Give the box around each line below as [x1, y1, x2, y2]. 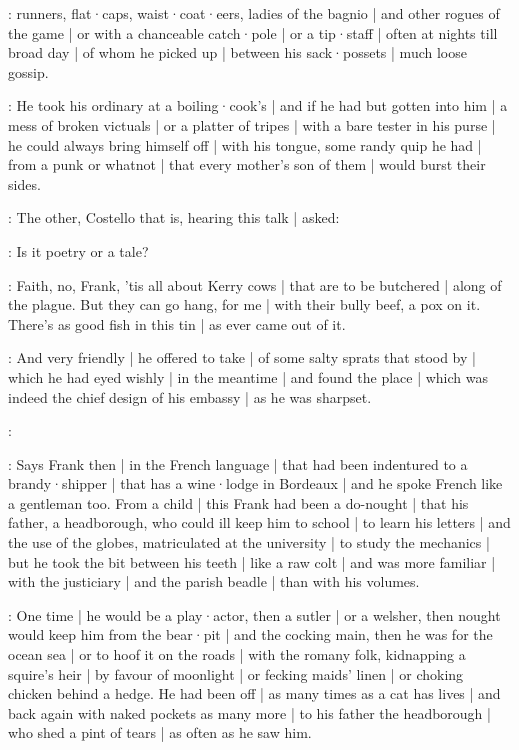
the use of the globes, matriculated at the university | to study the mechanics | [8, 532, 490, 553]
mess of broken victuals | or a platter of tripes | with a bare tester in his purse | [8, 114, 496, 135]
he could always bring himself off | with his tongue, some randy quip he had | [8, 134, 482, 155]
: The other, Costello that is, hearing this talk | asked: [8, 207, 340, 228]
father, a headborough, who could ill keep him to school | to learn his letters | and [8, 512, 511, 533]
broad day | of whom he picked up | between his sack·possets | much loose [8, 42, 467, 63]
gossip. [8, 61, 49, 82]
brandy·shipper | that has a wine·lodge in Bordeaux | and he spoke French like [8, 473, 503, 494]
